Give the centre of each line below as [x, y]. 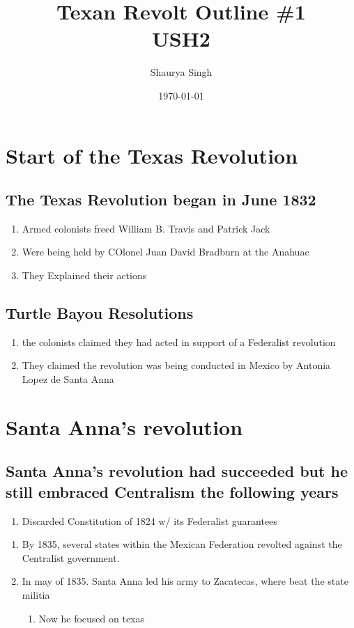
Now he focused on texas [92, 618]
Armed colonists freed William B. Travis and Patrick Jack [146, 228]
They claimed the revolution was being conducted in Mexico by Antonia [176, 365]
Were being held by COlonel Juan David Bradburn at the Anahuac [166, 252]
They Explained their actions [84, 275]
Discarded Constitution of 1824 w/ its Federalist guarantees [149, 520]
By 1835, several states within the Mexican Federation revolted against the [182, 544]
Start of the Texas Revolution [152, 155]
